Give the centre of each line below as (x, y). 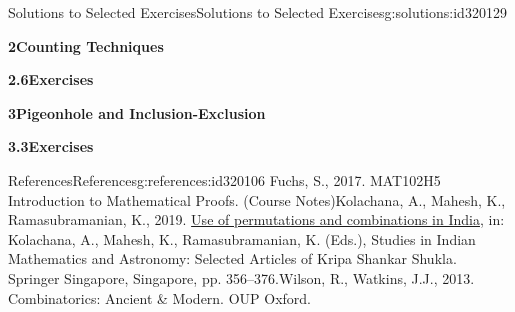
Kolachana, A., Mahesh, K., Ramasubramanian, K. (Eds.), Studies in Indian (242, 238)
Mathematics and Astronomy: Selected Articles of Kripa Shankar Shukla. (232, 258)
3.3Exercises (51, 146)
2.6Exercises (51, 79)
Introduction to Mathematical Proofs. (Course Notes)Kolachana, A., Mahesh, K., (257, 199)
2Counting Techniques (86, 45)
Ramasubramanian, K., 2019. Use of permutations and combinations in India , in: (256, 219)
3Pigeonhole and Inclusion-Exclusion (137, 112)
